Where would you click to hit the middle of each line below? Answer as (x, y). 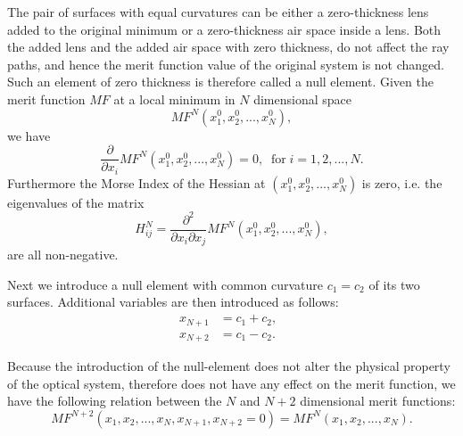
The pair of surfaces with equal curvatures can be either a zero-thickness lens (218, 12)
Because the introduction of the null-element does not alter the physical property (229, 366)
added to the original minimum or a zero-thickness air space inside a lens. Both (224, 29)
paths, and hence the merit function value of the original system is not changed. (226, 64)
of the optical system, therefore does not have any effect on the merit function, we (231, 383)
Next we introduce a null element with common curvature (165, 284)
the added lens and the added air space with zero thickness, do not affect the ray (228, 47)
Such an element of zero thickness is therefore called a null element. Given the (220, 82)
